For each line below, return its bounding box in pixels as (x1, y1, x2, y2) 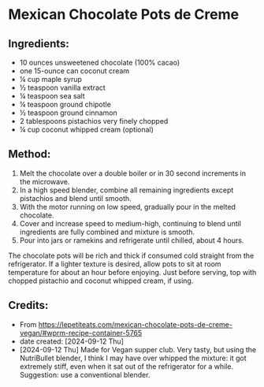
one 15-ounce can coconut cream (19, 66, 130, 76)
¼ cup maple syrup (19, 75, 83, 84)
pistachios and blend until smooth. (19, 193, 132, 203)
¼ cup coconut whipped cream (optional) (19, 125, 154, 134)
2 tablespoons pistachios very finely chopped (19, 117, 169, 125)
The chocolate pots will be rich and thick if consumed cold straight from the (8, 251, 255, 260)
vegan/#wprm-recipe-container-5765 (19, 328, 143, 337)
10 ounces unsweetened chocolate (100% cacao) (19, 58, 180, 67)
